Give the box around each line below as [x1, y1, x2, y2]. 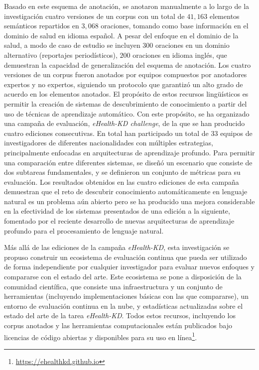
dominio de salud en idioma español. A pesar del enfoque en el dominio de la [4, 30, 239, 40]
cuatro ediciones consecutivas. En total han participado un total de [4, 127, 209, 138]
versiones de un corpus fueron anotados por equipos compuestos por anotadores [4, 69, 247, 80]
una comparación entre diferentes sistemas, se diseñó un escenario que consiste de [4, 157, 253, 167]
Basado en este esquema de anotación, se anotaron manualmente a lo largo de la [4, 1, 250, 11]
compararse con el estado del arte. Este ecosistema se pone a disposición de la [4, 271, 242, 282]
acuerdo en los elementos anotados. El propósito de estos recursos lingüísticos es [4, 89, 249, 99]
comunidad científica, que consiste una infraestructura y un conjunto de [4, 281, 223, 291]
